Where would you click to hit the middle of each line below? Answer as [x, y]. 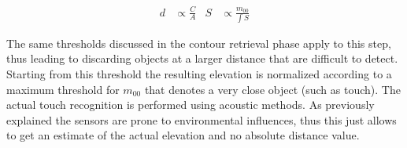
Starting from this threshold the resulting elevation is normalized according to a [199, 74]
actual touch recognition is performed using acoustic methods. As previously [191, 105]
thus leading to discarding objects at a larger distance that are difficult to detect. [202, 58]
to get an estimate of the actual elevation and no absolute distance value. [183, 135]
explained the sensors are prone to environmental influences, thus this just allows [202, 119]
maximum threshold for [63, 89]
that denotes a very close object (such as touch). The [272, 89]
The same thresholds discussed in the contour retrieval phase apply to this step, [199, 43]
